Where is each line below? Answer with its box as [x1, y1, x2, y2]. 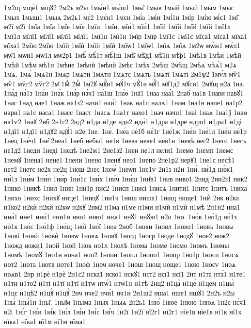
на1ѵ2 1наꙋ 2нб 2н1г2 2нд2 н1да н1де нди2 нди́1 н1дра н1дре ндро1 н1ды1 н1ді [4, 116, 242, 127]
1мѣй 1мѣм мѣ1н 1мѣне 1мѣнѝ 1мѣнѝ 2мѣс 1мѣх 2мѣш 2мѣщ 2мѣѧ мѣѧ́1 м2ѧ [4, 59, 237, 69]
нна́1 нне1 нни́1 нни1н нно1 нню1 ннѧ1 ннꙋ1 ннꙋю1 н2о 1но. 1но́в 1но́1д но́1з [4, 212, 237, 222]
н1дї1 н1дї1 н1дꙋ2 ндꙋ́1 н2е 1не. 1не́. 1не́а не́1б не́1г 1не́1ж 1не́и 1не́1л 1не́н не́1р [4, 126, 247, 136]
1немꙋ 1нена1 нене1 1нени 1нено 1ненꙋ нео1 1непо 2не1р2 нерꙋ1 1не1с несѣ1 [4, 154, 235, 164]
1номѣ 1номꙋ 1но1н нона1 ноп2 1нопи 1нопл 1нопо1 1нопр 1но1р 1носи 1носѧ [4, 249, 239, 260]
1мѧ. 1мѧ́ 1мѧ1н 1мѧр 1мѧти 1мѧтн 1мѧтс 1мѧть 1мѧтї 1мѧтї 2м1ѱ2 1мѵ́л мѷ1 [4, 69, 241, 79]
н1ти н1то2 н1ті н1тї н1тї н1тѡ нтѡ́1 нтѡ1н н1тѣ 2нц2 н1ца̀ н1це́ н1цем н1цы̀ [4, 278, 234, 288]
